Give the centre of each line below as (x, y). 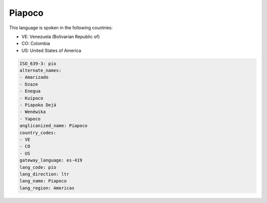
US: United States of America (51, 50)
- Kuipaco (31, 98)
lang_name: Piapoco (43, 181)
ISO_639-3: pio (38, 63)
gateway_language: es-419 (51, 160)
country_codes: (38, 133)
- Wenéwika (33, 112)
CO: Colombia (36, 43)
